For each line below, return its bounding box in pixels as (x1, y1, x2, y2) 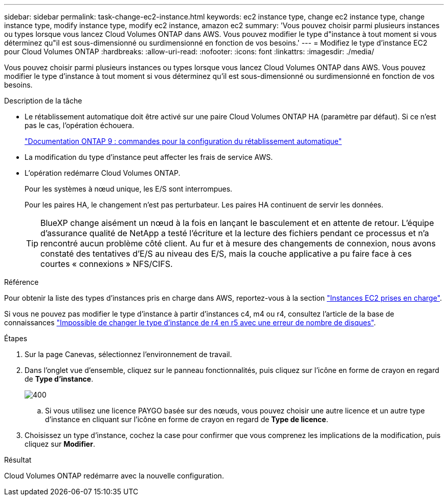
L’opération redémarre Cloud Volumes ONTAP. (25, 169, 181, 177)
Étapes (4, 334, 28, 343)
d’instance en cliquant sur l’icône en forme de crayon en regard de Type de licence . (45, 415, 328, 424)
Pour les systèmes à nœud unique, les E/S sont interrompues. (25, 184, 233, 193)
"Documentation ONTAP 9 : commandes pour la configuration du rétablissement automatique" (25, 137, 342, 145)
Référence (4, 278, 39, 286)
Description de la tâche (4, 96, 82, 105)
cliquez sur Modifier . (25, 440, 95, 448)
